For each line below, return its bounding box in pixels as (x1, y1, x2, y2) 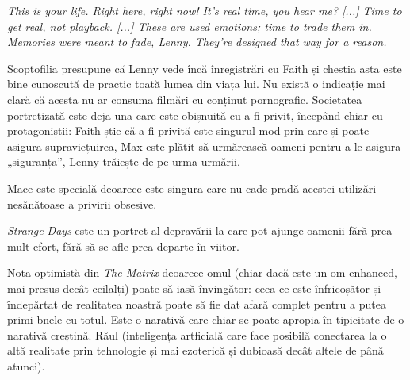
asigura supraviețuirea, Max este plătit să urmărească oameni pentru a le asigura (7, 137, 401, 154)
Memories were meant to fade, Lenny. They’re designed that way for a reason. (7, 33, 387, 50)
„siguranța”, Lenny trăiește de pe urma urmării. (7, 153, 240, 170)
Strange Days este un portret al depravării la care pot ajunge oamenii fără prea (7, 222, 393, 239)
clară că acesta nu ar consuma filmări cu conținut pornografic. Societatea (7, 90, 362, 107)
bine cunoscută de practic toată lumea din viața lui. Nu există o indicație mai (7, 75, 385, 92)
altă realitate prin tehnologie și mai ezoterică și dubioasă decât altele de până (7, 342, 384, 359)
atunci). (7, 357, 45, 374)
